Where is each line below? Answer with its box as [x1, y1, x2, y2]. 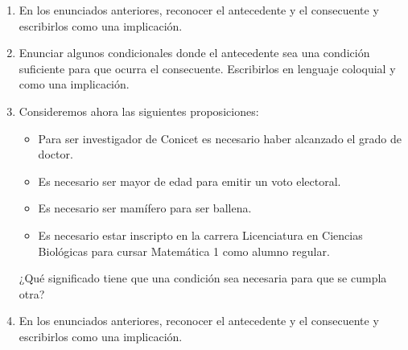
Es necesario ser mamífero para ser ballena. [38, 200, 252, 216]
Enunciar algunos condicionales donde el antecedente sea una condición [19, 44, 370, 61]
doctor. [38, 146, 73, 163]
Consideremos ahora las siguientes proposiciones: [19, 102, 259, 119]
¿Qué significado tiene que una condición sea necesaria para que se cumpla [19, 270, 387, 286]
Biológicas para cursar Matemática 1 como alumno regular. [38, 242, 330, 259]
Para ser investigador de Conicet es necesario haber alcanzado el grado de [38, 130, 402, 146]
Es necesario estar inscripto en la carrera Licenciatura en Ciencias [38, 226, 363, 243]
